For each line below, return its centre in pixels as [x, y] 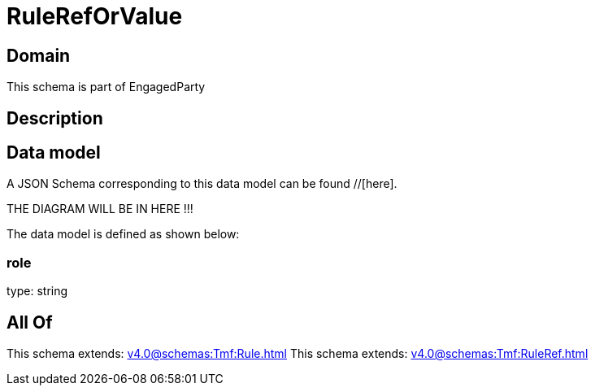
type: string [37, 291]
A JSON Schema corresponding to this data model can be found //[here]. [202, 184]
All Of [30, 322]
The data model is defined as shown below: [123, 234]
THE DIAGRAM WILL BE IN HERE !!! [100, 209]
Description [55, 118]
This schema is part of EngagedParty [106, 87]
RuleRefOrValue [95, 16]
